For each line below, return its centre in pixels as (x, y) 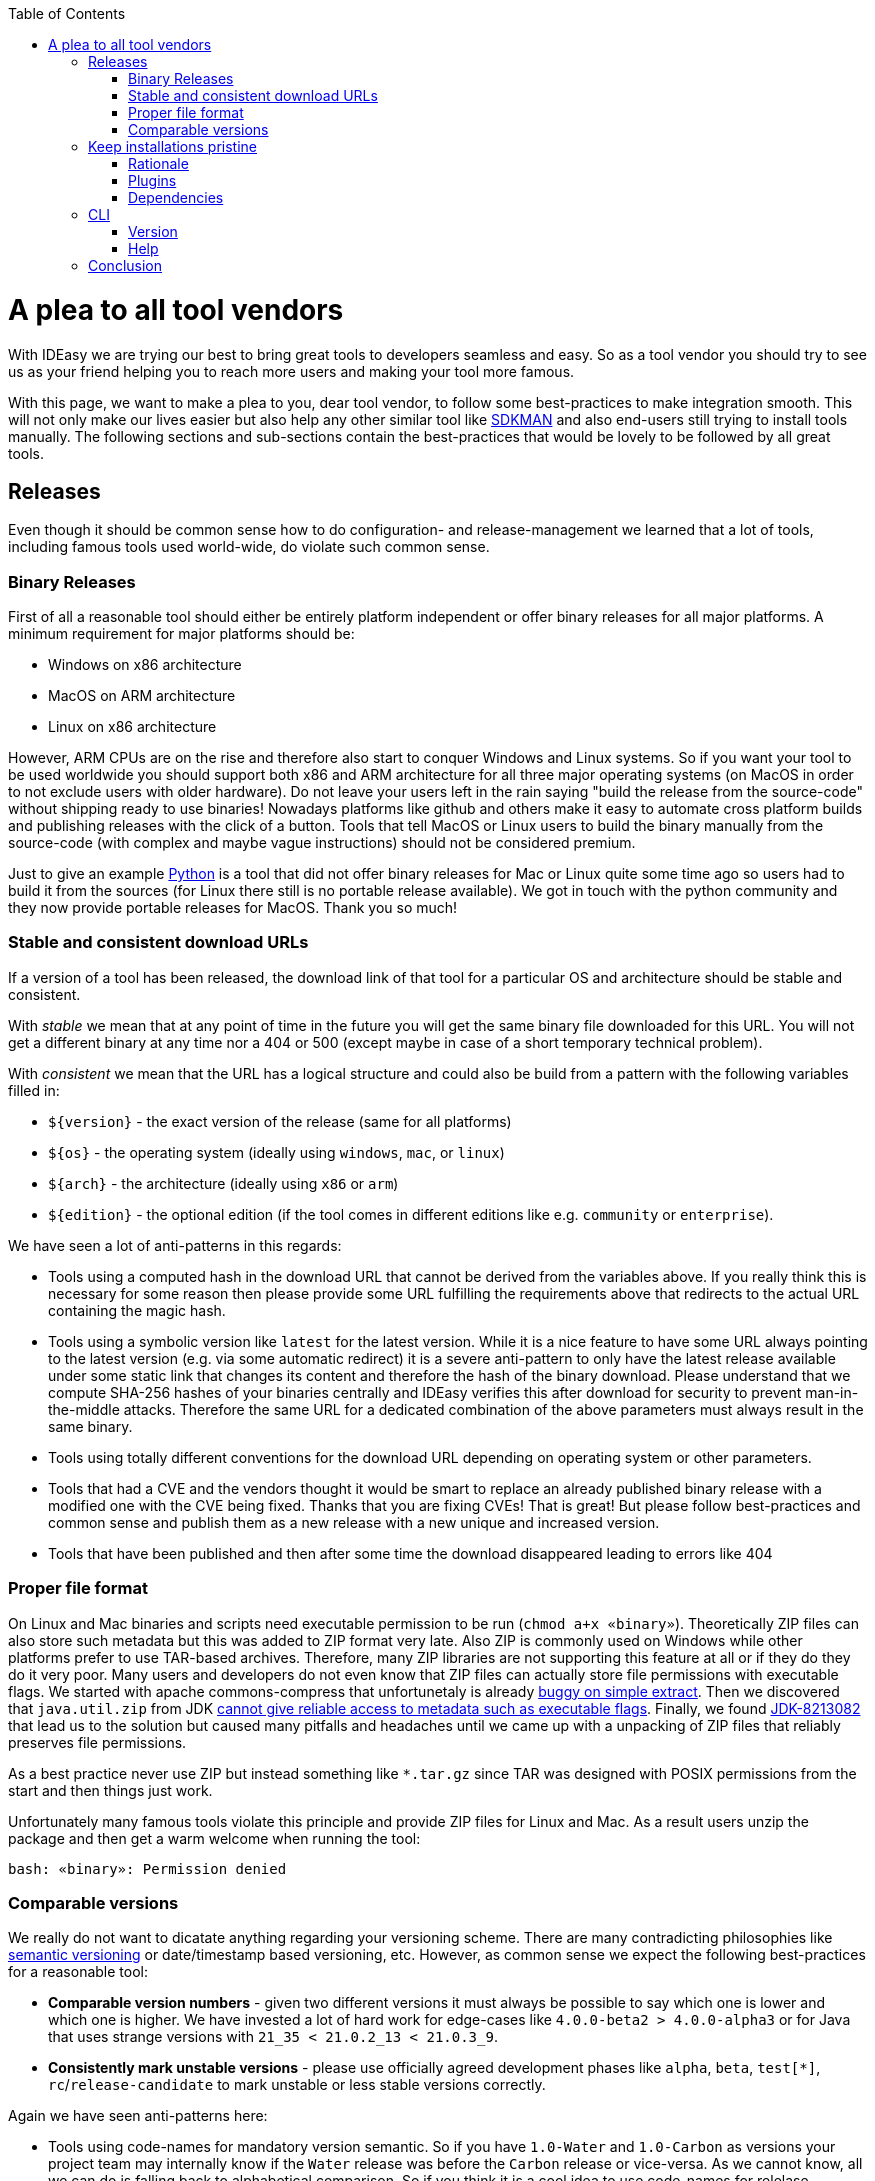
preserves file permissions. (97, 1742)
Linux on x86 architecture (132, 727)
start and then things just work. (110, 1790)
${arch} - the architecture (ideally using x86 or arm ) (223, 1183)
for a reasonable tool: (78, 1972)
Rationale (158, 163)
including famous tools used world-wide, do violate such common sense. (249, 547)
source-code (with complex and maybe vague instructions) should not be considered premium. (322, 843)
